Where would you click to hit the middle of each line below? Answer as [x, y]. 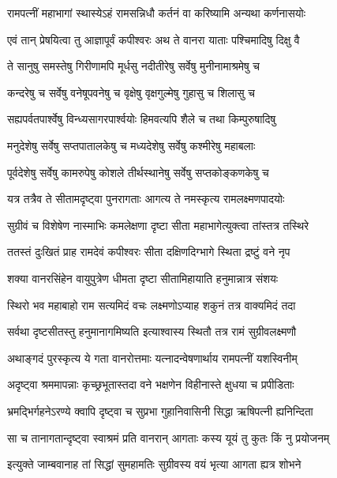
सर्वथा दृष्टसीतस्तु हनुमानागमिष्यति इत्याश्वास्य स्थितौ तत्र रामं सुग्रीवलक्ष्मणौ [152, 331]
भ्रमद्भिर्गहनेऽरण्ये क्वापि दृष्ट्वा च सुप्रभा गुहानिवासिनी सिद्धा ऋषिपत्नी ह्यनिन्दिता [160, 410]
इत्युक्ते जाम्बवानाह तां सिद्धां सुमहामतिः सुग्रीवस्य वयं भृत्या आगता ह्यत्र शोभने [154, 464]
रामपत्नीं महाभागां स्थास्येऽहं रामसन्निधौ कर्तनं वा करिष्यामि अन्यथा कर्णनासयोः [157, 13]
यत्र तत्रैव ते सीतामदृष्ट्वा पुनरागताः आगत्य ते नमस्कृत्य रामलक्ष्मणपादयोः [146, 199]
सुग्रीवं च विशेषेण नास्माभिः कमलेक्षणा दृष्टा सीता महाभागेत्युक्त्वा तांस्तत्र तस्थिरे [158, 225]
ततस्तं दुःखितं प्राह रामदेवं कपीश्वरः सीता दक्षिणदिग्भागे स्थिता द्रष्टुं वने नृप [149, 252]
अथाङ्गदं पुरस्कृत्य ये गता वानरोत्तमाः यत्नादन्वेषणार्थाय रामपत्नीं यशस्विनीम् [152, 358]
